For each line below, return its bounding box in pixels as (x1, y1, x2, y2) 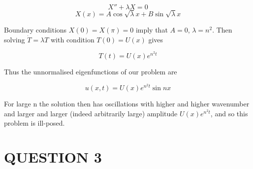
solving (4, 34, 25, 44)
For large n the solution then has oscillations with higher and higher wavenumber (4, 99, 250, 109)
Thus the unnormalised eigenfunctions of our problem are (4, 66, 177, 76)
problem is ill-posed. (4, 118, 65, 128)
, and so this (210, 108, 248, 118)
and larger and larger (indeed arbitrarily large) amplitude (4, 108, 178, 118)
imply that (135, 25, 168, 35)
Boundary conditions (4, 25, 67, 35)
